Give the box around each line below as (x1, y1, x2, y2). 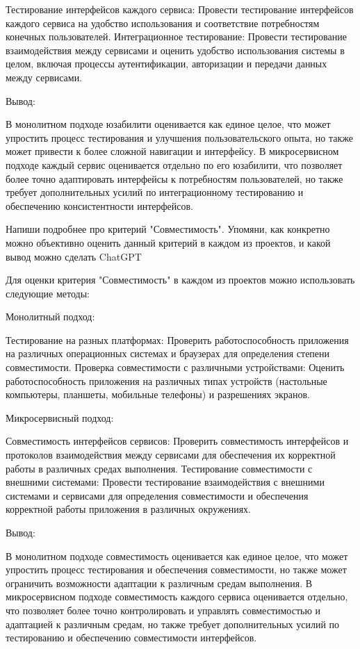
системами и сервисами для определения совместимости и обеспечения (6, 488, 309, 502)
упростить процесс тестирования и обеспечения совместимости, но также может (6, 562, 347, 577)
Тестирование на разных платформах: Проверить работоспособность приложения (6, 332, 349, 347)
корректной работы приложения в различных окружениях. (6, 502, 251, 516)
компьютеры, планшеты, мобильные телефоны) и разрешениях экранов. (6, 387, 310, 402)
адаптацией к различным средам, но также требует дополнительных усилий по (6, 616, 340, 631)
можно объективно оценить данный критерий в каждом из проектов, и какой (6, 235, 331, 249)
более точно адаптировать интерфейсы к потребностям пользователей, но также (6, 171, 343, 186)
